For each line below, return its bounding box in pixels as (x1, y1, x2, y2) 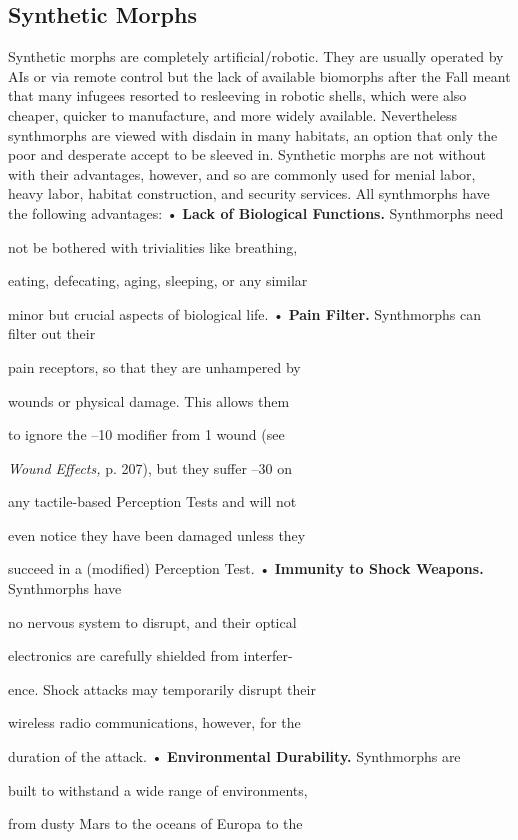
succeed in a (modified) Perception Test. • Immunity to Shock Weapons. (8, 558, 484, 579)
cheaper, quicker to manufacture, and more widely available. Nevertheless (8, 104, 458, 125)
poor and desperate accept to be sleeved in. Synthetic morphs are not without (8, 144, 486, 165)
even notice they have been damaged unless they (8, 524, 306, 545)
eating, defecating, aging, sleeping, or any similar (8, 270, 308, 291)
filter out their (8, 323, 96, 344)
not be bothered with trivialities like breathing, (8, 236, 298, 257)
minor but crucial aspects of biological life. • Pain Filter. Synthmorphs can (8, 303, 481, 324)
